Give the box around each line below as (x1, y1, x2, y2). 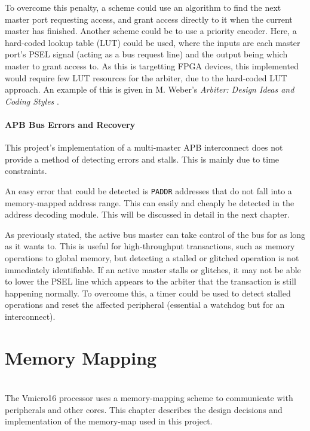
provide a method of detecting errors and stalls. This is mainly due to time (5, 152, 280, 165)
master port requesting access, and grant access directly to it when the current (5, 13, 293, 25)
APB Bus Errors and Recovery (5, 118, 136, 130)
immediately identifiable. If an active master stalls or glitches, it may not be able (5, 263, 301, 276)
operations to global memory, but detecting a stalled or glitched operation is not (5, 251, 299, 264)
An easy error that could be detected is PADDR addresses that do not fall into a (5, 184, 292, 197)
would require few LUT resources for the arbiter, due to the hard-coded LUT (5, 71, 287, 84)
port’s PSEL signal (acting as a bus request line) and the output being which (5, 48, 288, 60)
